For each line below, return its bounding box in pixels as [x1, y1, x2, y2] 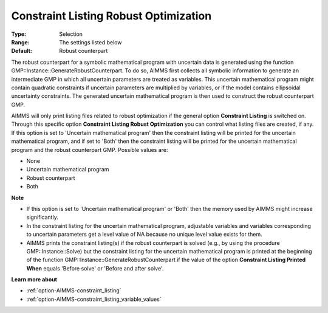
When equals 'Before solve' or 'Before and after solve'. [26, 264, 164, 272]
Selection [59, 30, 83, 38]
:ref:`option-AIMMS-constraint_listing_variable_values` [26, 295, 162, 303]
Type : [11, 30, 27, 38]
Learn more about [11, 276, 58, 283]
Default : [11, 47, 33, 55]
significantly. [26, 213, 59, 221]
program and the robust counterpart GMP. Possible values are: [11, 146, 168, 153]
